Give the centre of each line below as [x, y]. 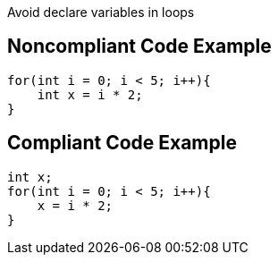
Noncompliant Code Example [139, 46]
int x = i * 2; [90, 94]
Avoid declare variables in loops [101, 12]
